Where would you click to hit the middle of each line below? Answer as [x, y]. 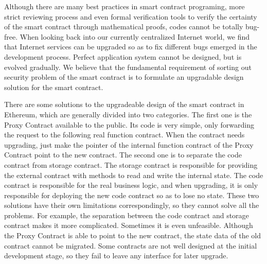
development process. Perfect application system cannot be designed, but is [123, 56]
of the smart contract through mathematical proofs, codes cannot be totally [124, 27]
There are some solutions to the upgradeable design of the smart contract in [124, 104]
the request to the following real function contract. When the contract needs [124, 135]
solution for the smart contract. [54, 87]
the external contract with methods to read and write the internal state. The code [134, 175]
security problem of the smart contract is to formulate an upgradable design [124, 77]
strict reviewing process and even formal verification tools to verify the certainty [131, 16]
